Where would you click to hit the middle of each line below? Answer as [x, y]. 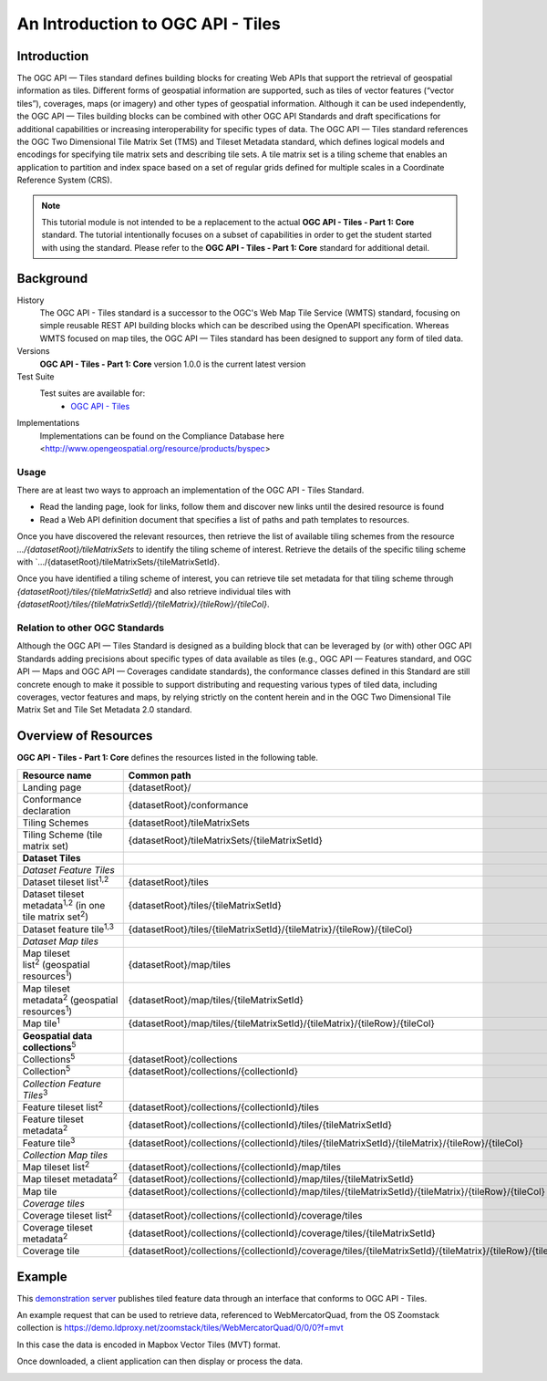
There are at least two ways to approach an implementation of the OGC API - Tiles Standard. [191, 490]
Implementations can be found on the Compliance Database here [162, 436]
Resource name [57, 775]
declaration [47, 810]
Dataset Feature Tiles [69, 869]
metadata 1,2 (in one [64, 904]
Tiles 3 [35, 1094]
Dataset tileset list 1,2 [66, 881]
